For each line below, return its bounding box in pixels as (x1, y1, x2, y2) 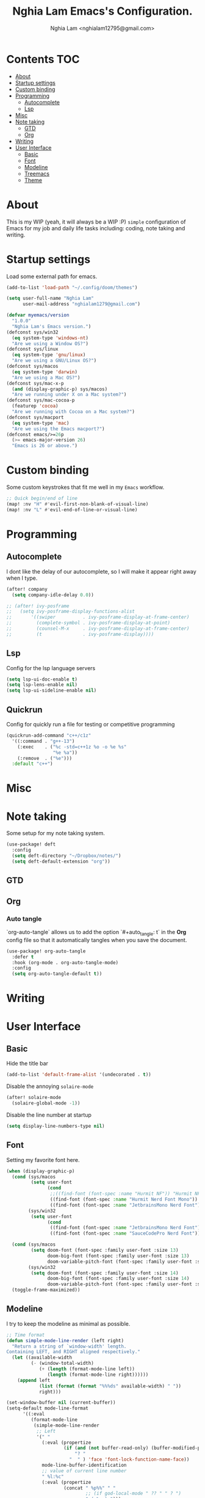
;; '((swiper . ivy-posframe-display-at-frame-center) (6, 614, 190, 621)
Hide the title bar (6, 1060, 49, 1067)
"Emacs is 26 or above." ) (12, 443, 78, 449)
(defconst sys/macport (6, 414, 64, 420)
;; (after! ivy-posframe (6, 603, 70, 609)
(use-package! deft (6, 841, 56, 847)
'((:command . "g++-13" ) (12, 738, 75, 744)
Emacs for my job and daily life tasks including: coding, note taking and (6, 224, 185, 232)
